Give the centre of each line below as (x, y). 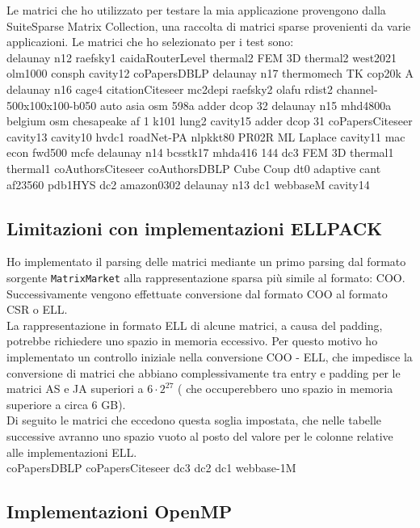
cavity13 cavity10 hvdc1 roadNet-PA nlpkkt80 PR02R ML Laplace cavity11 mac (206, 136)
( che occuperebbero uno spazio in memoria (286, 389)
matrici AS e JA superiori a (75, 389)
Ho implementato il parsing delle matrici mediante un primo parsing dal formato (206, 262)
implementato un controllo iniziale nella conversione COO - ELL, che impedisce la (210, 356)
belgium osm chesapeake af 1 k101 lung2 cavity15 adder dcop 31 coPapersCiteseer (210, 121)
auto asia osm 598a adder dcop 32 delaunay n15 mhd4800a (246, 105)
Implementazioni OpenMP (120, 511)
